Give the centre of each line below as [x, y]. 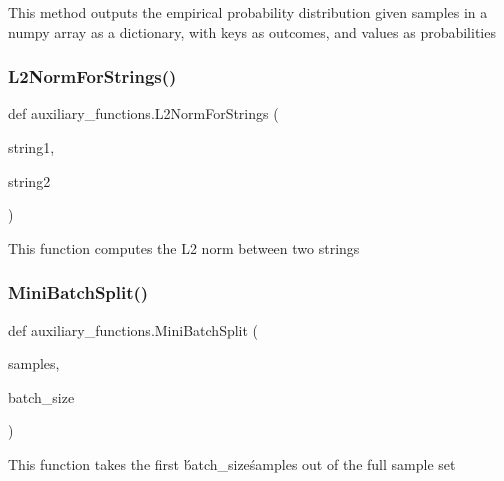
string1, [31, 147]
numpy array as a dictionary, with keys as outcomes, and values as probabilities [252, 31]
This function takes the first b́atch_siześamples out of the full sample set [232, 463]
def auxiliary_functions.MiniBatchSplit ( [133, 329]
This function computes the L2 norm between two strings [184, 247]
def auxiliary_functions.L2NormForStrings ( [143, 113]
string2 [29, 180]
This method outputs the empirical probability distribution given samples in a [248, 12]
